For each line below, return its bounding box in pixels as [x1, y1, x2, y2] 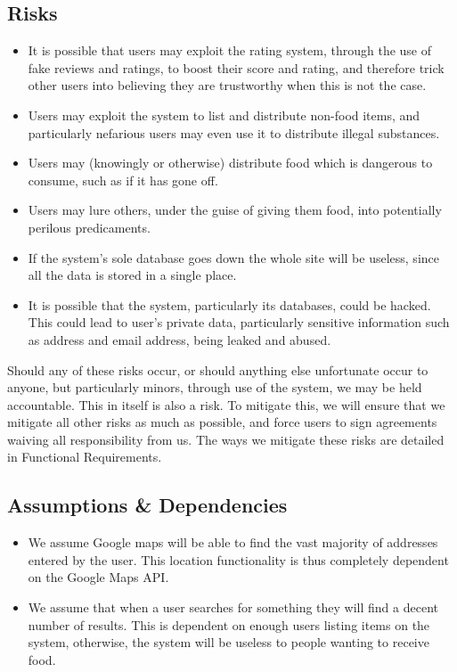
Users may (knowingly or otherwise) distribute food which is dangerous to [28, 153, 433, 172]
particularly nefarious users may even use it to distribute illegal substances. [28, 123, 440, 142]
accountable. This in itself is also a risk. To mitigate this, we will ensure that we [7, 395, 445, 414]
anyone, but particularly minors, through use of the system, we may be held [7, 378, 422, 397]
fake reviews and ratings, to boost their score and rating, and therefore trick [28, 58, 445, 77]
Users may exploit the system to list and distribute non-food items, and [28, 105, 420, 124]
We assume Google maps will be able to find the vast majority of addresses [28, 533, 438, 552]
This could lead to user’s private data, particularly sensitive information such [28, 313, 450, 332]
